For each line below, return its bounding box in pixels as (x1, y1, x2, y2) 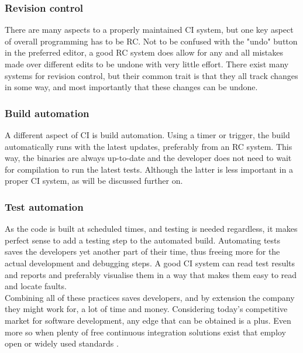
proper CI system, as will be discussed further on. (5, 174, 183, 187)
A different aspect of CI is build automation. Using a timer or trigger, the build (5, 129, 290, 140)
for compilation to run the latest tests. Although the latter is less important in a (5, 163, 293, 175)
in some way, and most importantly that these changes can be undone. (5, 81, 258, 93)
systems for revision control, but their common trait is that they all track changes (5, 69, 298, 81)
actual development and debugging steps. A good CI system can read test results (5, 256, 295, 269)
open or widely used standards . (5, 337, 119, 349)
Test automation (5, 199, 84, 214)
